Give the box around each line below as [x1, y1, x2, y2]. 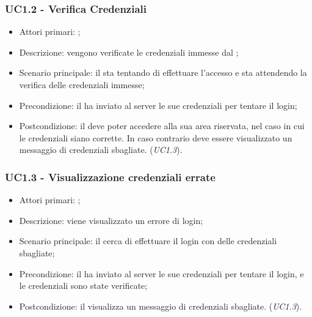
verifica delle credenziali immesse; [19, 78, 145, 91]
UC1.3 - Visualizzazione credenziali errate [5, 169, 216, 184]
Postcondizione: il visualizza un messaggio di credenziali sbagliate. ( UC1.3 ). [19, 299, 302, 312]
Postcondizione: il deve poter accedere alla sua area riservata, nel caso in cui [19, 119, 305, 132]
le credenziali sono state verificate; [19, 279, 148, 292]
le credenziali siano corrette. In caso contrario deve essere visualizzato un [19, 131, 292, 144]
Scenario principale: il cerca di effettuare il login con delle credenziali [19, 234, 277, 247]
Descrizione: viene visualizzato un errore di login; [19, 214, 203, 226]
